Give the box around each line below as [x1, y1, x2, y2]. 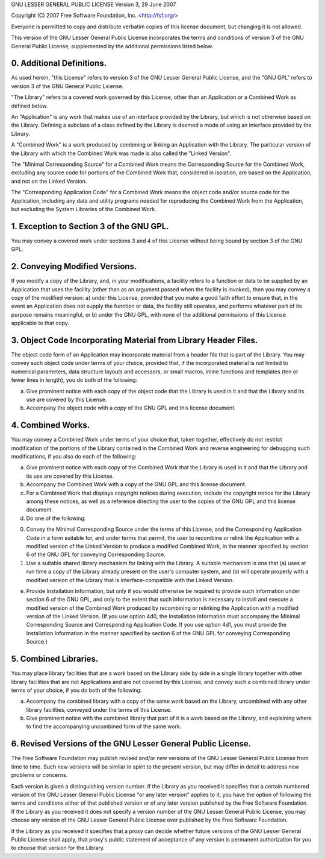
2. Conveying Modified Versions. [11, 261, 137, 271]
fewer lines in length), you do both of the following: [11, 376, 138, 384]
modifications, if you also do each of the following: [11, 453, 137, 460]
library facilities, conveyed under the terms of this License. [26, 706, 172, 713]
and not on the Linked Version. [11, 177, 87, 185]
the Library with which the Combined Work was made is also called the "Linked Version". [11, 150, 232, 157]
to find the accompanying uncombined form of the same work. [26, 723, 182, 730]
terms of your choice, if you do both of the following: [11, 686, 142, 694]
